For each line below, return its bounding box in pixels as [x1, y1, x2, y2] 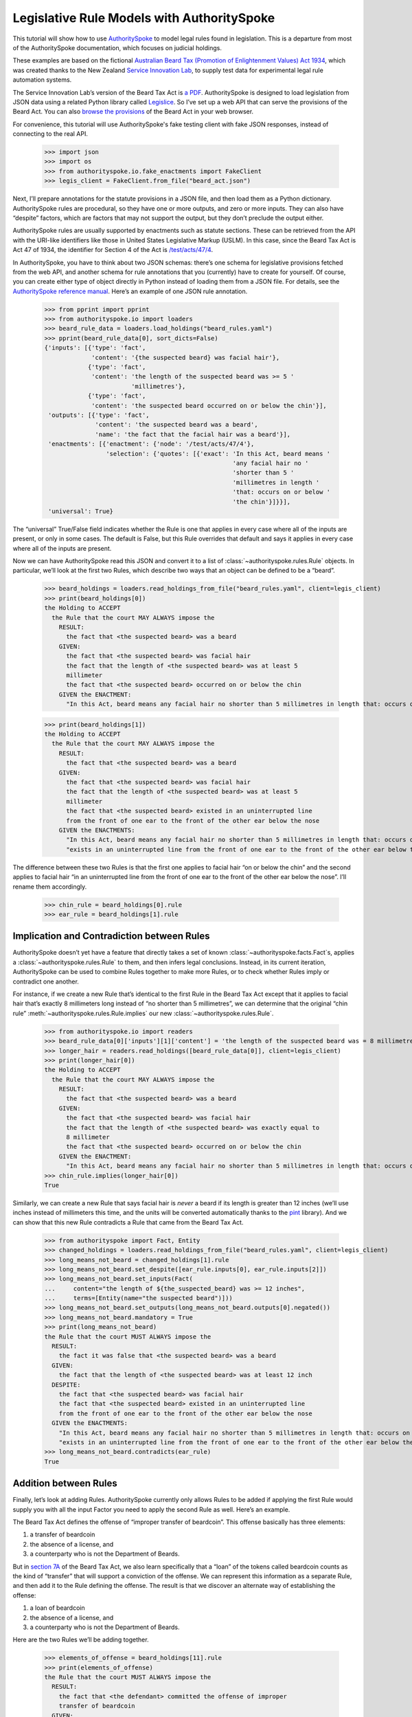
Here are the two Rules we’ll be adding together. [12, 1635, 149, 1644]
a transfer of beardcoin [30, 1530, 95, 1538]
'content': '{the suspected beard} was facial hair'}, [91, 354, 280, 361]
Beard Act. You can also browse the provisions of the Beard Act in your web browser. [12, 107, 254, 116]
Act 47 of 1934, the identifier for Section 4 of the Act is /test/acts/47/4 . [12, 246, 213, 254]
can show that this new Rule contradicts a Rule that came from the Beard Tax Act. [12, 1218, 244, 1226]
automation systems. [12, 76, 72, 84]
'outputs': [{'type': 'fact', [48, 411, 150, 419]
